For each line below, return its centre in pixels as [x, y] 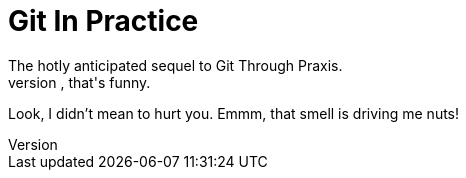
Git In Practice [103, 21]
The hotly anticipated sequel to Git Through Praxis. [175, 65]
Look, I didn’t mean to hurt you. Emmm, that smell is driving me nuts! [234, 113]
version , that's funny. [79, 82]
